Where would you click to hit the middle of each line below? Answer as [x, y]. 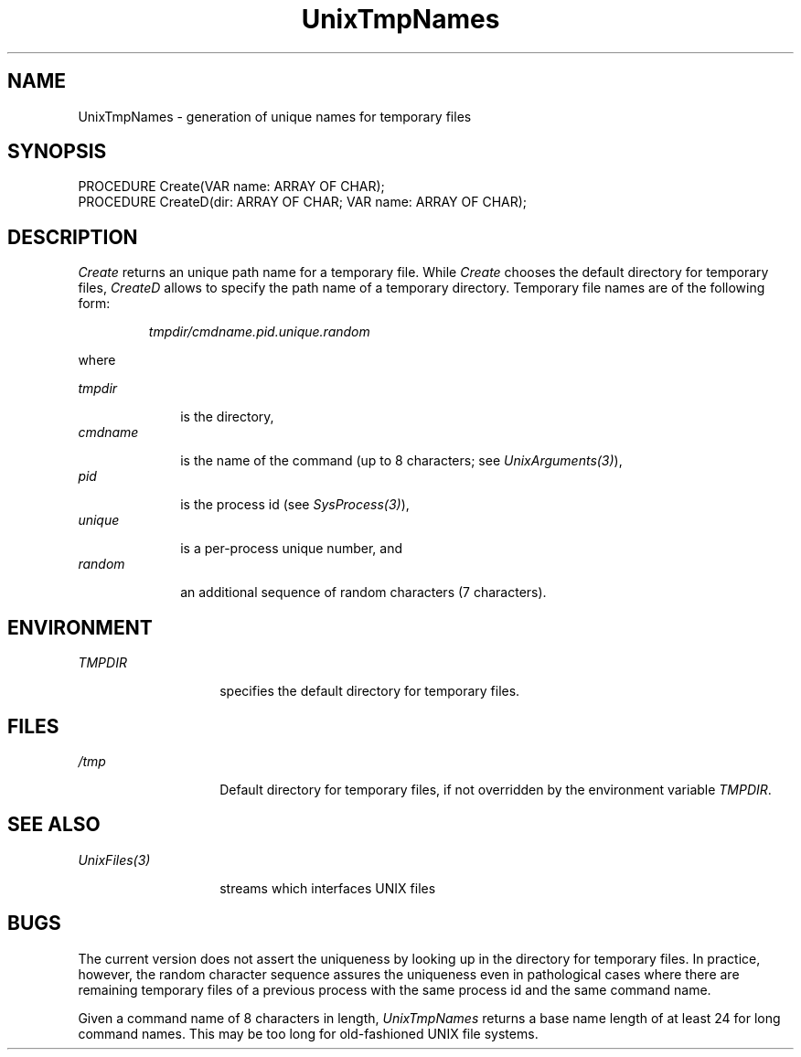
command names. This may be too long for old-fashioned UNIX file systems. [308, 1033]
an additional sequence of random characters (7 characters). [363, 593]
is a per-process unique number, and [291, 549]
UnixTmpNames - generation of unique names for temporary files [275, 116]
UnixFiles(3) [114, 859]
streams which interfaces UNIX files [328, 888]
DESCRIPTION [73, 237]
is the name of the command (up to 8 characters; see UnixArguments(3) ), [401, 461]
